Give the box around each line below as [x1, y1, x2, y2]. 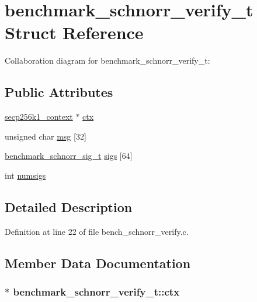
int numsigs [5, 169, 46, 181]
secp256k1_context [5, 110, 73, 123]
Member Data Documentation [5, 254, 191, 272]
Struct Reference [5, 20, 144, 44]
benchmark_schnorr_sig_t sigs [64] [5, 150, 133, 162]
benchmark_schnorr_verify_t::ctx [13, 284, 180, 298]
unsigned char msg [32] [5, 130, 86, 142]
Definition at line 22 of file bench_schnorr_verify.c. [5, 225, 189, 237]
